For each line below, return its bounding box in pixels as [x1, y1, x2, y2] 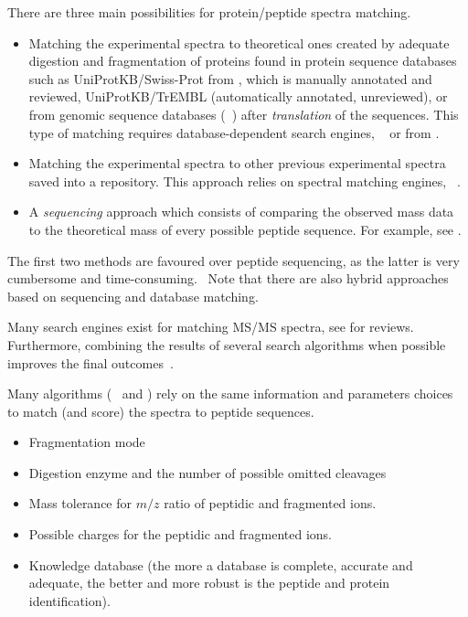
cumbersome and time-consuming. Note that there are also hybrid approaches [7, 269, 449, 288]
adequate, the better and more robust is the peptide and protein [28, 573, 390, 592]
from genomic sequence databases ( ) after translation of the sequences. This [28, 104, 459, 123]
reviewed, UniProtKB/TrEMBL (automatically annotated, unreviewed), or [28, 87, 448, 106]
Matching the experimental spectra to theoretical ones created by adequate [28, 33, 450, 52]
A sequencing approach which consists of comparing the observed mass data [28, 202, 454, 221]
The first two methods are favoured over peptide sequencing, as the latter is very [7, 250, 460, 270]
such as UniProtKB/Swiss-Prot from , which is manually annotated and [28, 69, 432, 88]
